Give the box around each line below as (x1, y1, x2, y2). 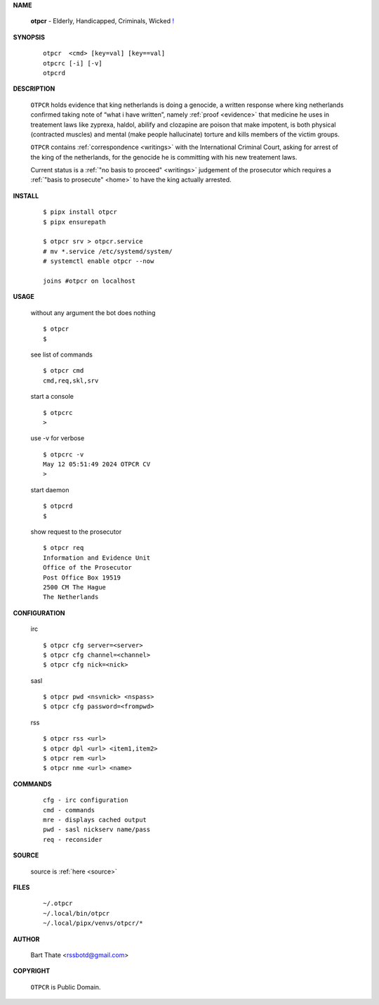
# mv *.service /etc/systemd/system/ (43, 247, 173, 255)
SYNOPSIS (13, 32, 46, 41)
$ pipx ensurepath (43, 218, 107, 226)
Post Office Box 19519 (43, 573, 121, 582)
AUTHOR (13, 935, 40, 943)
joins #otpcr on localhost (43, 276, 136, 285)
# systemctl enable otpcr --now (43, 257, 154, 265)
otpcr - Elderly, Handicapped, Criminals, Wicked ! (30, 17, 175, 25)
